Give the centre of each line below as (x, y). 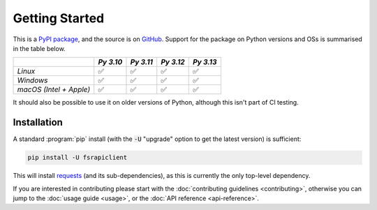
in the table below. (39, 48)
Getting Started (59, 18)
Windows (32, 80)
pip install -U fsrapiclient (77, 158)
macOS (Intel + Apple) (54, 89)
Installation (38, 122)
